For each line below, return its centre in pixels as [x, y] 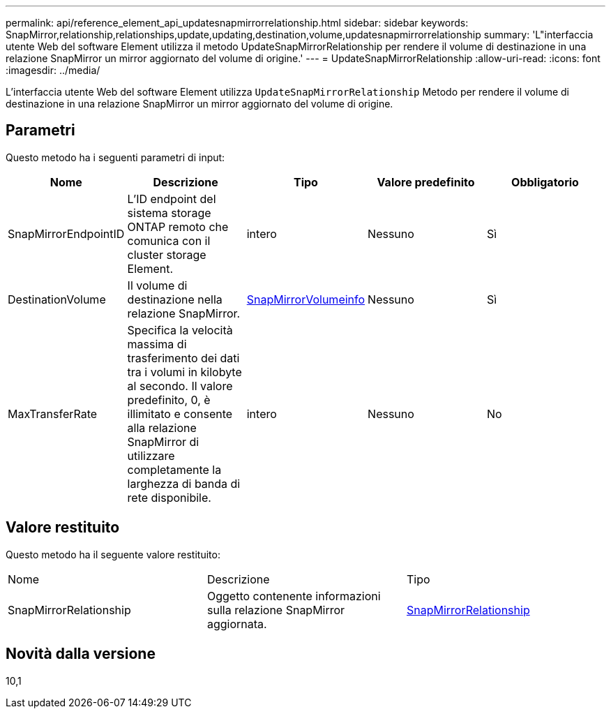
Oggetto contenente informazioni [294, 596]
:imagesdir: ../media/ [53, 70]
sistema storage [169, 213]
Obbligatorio [545, 182]
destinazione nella [175, 299]
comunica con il [169, 240]
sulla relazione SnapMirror [276, 610]
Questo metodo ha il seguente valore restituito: [113, 554]
